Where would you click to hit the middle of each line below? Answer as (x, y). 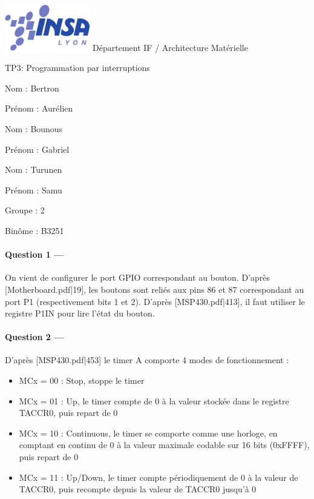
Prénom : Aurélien (39, 108)
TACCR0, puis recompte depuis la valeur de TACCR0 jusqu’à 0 (138, 489)
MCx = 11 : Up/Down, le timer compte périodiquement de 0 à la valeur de (159, 477)
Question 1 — (34, 254)
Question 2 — (34, 337)
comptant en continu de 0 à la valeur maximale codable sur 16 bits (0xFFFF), (164, 445)
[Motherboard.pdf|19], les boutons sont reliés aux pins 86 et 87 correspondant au (155, 289)
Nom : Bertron (32, 88)
